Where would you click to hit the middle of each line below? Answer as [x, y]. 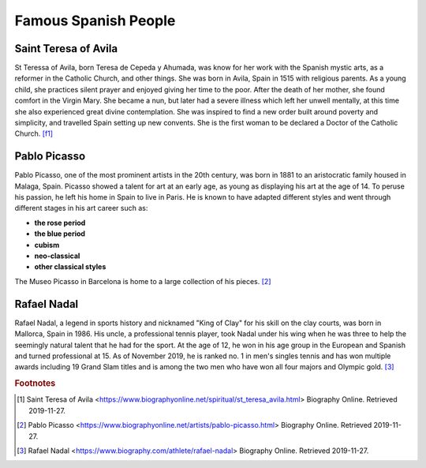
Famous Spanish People [95, 21]
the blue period [60, 234]
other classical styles [70, 267]
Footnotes [35, 384]
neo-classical [57, 256]
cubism [47, 245]
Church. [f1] [34, 133]
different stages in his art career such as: [81, 208]
